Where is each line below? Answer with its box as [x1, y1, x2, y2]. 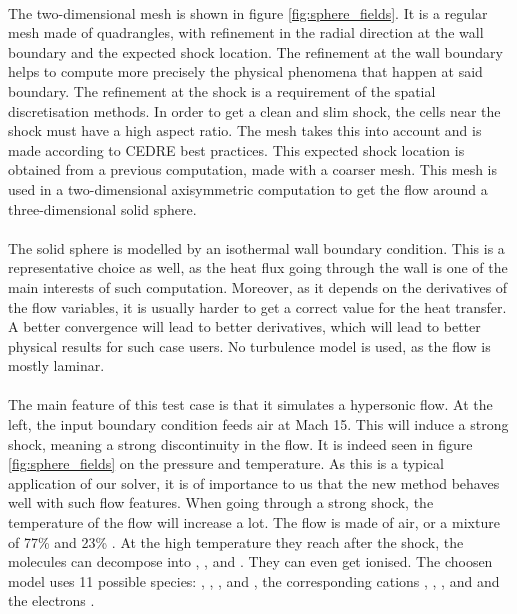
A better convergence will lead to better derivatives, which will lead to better [8, 316, 481, 337]
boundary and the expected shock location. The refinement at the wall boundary [8, 41, 503, 62]
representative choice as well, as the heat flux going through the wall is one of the [8, 257, 508, 278]
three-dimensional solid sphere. [8, 198, 197, 219]
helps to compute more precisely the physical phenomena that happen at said [8, 61, 483, 82]
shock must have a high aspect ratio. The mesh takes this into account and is [8, 120, 482, 141]
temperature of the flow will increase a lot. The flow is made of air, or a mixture [8, 512, 500, 533]
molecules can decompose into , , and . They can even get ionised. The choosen [8, 551, 493, 572]
